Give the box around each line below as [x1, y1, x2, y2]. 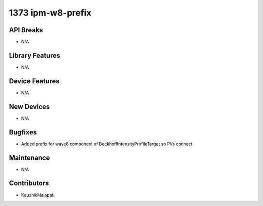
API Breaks [9, 26, 43, 34]
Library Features [9, 51, 60, 59]
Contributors [9, 179, 49, 187]
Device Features [9, 77, 60, 85]
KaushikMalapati [21, 192, 55, 198]
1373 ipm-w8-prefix [9, 7, 92, 18]
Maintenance [9, 153, 50, 162]
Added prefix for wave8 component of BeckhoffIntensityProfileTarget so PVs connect [21, 141, 192, 147]
